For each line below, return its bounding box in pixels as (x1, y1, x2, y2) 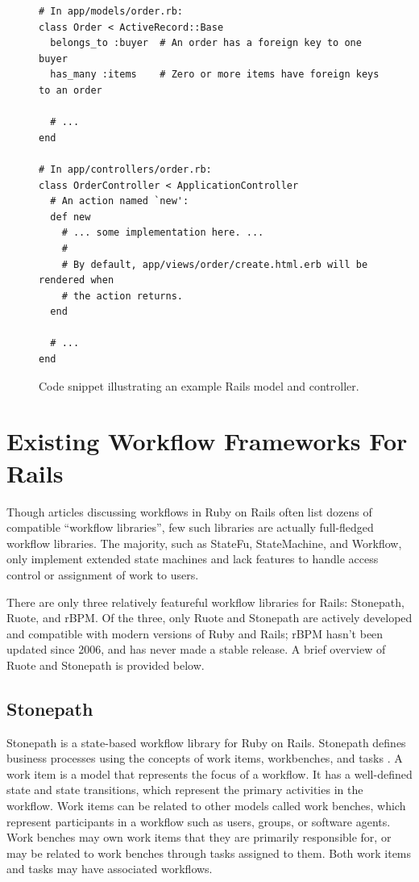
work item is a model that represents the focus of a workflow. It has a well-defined (6, 765, 413, 782)
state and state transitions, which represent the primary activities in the (6, 781, 363, 798)
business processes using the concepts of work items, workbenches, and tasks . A (6, 750, 403, 767)
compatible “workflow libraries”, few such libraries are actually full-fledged (6, 519, 374, 536)
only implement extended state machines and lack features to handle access (6, 550, 379, 567)
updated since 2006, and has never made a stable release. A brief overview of (6, 641, 386, 658)
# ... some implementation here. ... (61, 227, 264, 239)
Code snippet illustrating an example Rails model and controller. (39, 377, 359, 394)
